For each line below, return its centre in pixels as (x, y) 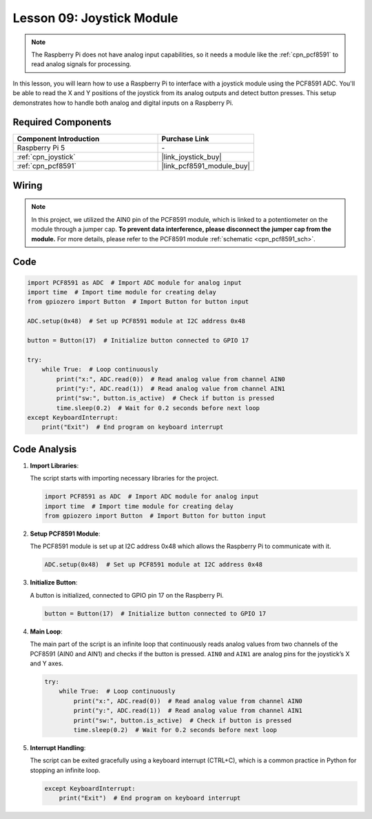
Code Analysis (45, 449)
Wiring (28, 185)
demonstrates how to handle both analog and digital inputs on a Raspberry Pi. (123, 103)
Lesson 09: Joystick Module (95, 18)
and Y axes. (46, 663)
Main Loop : (46, 631)
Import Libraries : (54, 465)
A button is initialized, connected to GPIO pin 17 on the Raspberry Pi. (127, 595)
